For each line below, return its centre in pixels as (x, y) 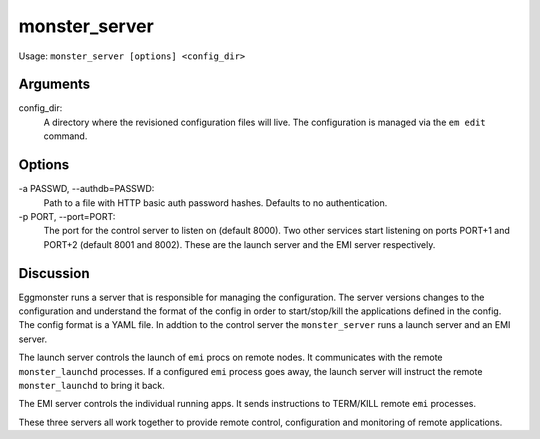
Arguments (54, 84)
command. (65, 136)
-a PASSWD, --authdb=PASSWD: (86, 189)
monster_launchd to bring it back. (91, 385)
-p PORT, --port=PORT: (67, 216)
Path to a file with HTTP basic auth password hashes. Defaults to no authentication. (215, 202)
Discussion (54, 273)
